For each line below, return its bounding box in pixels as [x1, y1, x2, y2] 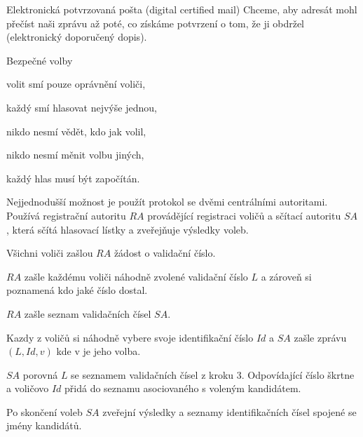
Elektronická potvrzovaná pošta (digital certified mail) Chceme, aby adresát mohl [6, 2, 357, 16]
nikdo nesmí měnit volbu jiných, [6, 147, 144, 162]
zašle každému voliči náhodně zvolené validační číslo [24, 269, 248, 283]
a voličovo [6, 381, 49, 396]
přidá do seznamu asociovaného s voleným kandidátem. [64, 381, 301, 396]
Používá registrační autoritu [6, 208, 126, 222]
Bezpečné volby [6, 53, 73, 67]
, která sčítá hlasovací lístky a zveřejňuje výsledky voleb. [6, 222, 249, 236]
